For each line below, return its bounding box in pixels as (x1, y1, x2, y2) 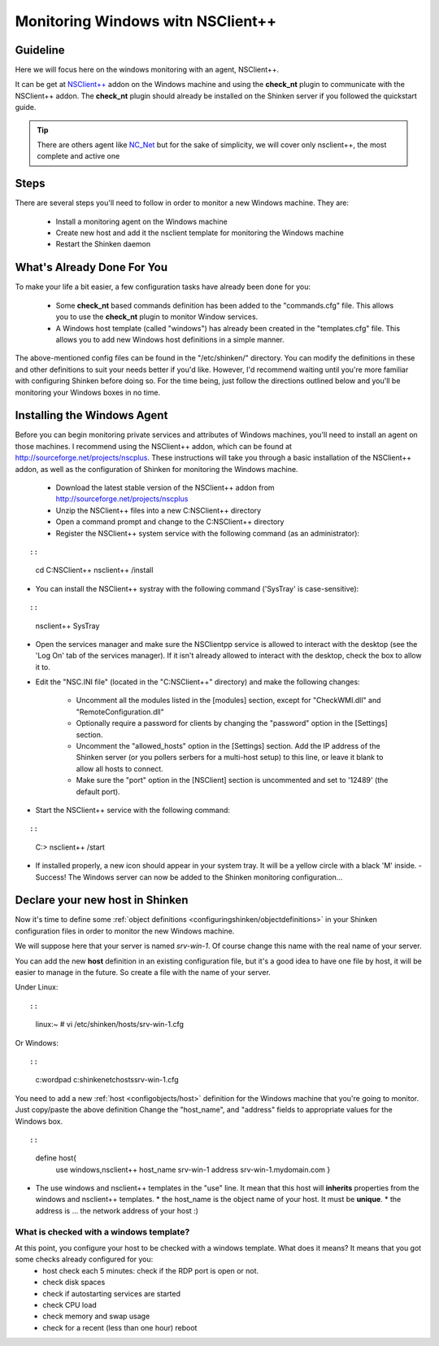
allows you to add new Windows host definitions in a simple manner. (55, 334, 285, 344)
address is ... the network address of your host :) (35, 1205, 199, 1216)
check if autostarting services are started (42, 1288, 181, 1298)
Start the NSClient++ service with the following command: (35, 805, 231, 815)
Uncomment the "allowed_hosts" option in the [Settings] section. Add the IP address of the (76, 741, 381, 751)
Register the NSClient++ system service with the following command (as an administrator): (55, 528, 360, 538)
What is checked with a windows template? (15, 1226, 190, 1237)
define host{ (35, 1153, 77, 1163)
